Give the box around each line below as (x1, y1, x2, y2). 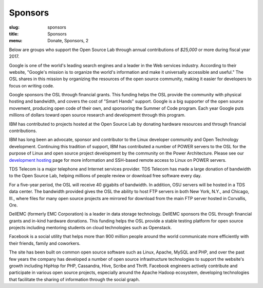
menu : (9, 38, 23, 44)
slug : (9, 24, 19, 30)
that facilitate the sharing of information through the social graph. (9, 276, 140, 282)
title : (9, 31, 19, 36)
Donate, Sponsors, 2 (47, 38, 89, 44)
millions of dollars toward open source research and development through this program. (9, 112, 186, 118)
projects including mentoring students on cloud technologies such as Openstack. (9, 225, 172, 231)
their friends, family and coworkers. (9, 240, 80, 246)
